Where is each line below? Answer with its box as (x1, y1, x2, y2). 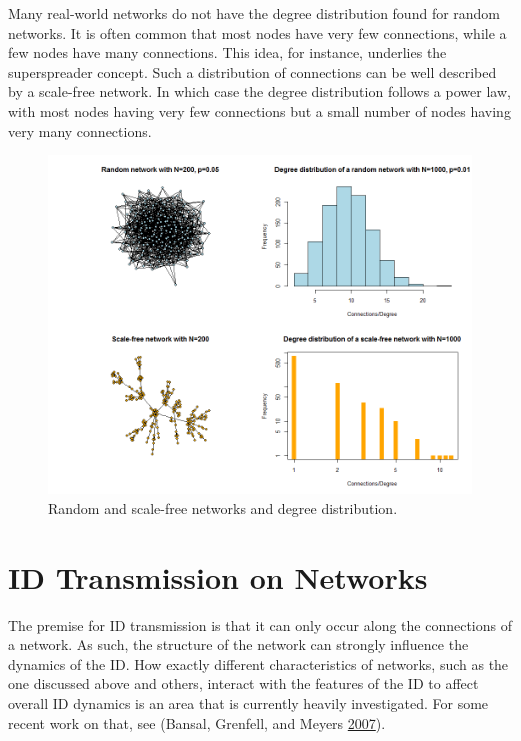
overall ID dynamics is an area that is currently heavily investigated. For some (8, 693, 489, 714)
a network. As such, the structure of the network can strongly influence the (8, 634, 469, 655)
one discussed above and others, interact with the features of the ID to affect (8, 673, 479, 694)
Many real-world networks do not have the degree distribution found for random (8, 3, 501, 23)
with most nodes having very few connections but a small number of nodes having (8, 100, 511, 121)
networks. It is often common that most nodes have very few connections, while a (8, 22, 507, 43)
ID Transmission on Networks (8, 556, 428, 597)
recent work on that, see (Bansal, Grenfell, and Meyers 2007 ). (8, 712, 386, 733)
